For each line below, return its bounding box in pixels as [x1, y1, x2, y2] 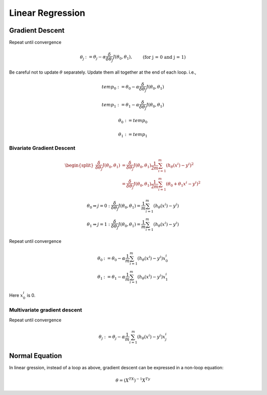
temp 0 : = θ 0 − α [101, 84, 139, 91]
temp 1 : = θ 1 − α [101, 102, 139, 109]
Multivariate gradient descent [9, 307, 83, 313]
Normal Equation [9, 351, 62, 360]
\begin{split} [64, 163, 94, 168]
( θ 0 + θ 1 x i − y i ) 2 [166, 180, 201, 188]
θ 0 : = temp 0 [118, 118, 148, 125]
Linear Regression [9, 7, 86, 18]
